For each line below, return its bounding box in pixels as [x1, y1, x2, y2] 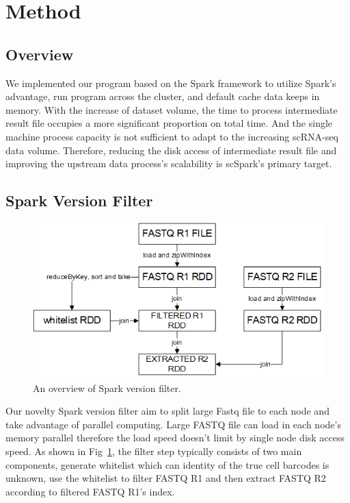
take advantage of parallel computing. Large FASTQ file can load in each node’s [5, 417, 341, 431]
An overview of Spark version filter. [33, 380, 181, 395]
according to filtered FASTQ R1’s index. [5, 484, 175, 498]
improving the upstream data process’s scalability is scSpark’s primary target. [5, 156, 332, 171]
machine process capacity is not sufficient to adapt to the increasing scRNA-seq [5, 129, 338, 143]
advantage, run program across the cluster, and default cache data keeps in [5, 89, 320, 103]
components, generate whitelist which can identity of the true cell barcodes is [5, 457, 329, 471]
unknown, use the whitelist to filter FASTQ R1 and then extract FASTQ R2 [5, 471, 326, 485]
